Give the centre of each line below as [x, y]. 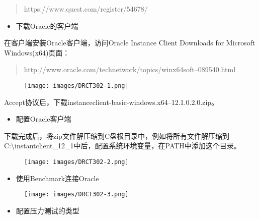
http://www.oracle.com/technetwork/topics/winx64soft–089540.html [130, 69]
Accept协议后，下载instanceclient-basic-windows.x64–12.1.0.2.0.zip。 [111, 102]
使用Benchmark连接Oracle [57, 178]
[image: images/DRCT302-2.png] [76, 162]
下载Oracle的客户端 [47, 25]
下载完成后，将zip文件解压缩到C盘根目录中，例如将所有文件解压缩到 [117, 135]
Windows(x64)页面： [37, 52]
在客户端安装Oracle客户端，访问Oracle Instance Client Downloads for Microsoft [130, 43]
